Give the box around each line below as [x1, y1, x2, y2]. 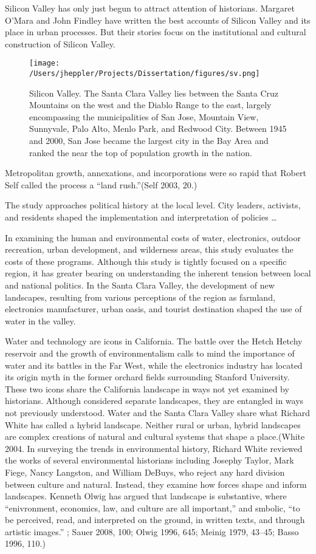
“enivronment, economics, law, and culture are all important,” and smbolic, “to [5, 501, 300, 514]
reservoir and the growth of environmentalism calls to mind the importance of [5, 346, 295, 359]
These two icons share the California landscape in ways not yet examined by [5, 382, 289, 395]
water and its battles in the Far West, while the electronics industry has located [5, 358, 303, 371]
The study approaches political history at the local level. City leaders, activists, [5, 199, 301, 211]
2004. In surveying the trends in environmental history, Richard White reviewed [5, 442, 303, 454]
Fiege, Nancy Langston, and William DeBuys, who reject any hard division [5, 465, 285, 478]
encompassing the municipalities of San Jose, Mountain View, [29, 110, 259, 123]
